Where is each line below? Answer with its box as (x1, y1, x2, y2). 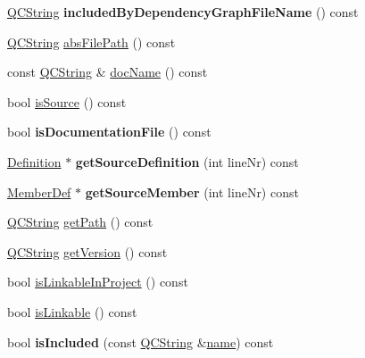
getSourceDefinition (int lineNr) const (75, 152, 299, 171)
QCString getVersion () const (7, 242, 168, 261)
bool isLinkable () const (7, 302, 137, 321)
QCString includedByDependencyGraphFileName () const (7, 3, 359, 21)
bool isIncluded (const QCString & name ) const (7, 332, 274, 351)
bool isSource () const (7, 92, 127, 111)
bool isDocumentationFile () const (7, 122, 212, 141)
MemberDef (7, 182, 71, 201)
